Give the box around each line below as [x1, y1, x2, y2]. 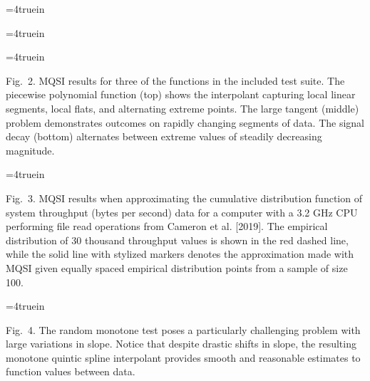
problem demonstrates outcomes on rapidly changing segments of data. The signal [6, 115, 365, 130]
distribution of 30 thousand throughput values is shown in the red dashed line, [6, 232, 349, 247]
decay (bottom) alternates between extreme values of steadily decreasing [6, 129, 322, 144]
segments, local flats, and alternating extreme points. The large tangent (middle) [6, 100, 359, 115]
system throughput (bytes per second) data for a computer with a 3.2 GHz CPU [6, 204, 358, 219]
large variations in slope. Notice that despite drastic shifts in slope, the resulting [6, 336, 356, 351]
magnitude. [6, 142, 55, 157]
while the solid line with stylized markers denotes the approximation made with [6, 246, 354, 261]
